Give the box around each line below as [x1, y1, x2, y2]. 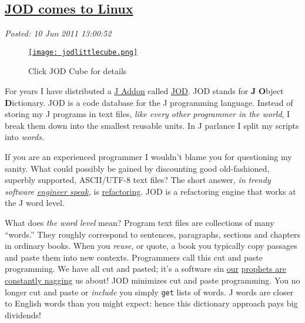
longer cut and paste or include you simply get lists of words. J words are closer [5, 285, 294, 298]
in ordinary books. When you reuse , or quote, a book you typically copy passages [5, 239, 297, 252]
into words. [5, 131, 45, 143]
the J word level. [5, 197, 65, 209]
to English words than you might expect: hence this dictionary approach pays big [5, 297, 298, 309]
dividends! [5, 308, 41, 321]
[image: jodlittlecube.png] [28, 48, 138, 56]
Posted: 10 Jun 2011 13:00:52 [5, 27, 112, 39]
